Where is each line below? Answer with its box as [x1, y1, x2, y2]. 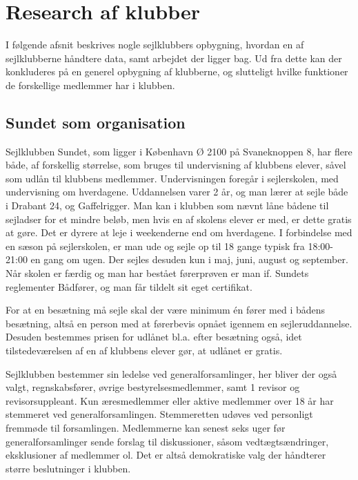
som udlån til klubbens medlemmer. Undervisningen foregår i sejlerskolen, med [6, 171, 339, 185]
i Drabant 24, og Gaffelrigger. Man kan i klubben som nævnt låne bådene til [6, 198, 329, 213]
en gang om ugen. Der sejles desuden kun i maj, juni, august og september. [30, 252, 348, 267]
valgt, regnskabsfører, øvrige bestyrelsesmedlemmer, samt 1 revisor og [6, 380, 300, 394]
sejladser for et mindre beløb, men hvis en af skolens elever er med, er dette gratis [6, 211, 352, 226]
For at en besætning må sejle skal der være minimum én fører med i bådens [6, 303, 326, 317]
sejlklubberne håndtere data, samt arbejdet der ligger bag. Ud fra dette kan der [6, 50, 342, 65]
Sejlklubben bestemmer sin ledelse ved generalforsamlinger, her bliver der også [6, 366, 337, 381]
